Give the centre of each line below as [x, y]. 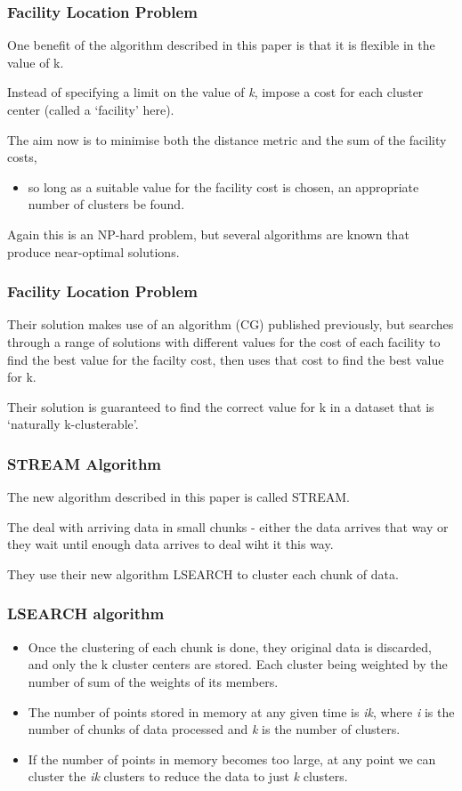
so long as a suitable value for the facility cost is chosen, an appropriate [223, 186]
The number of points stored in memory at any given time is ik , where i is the [241, 711]
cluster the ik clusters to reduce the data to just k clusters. [188, 776]
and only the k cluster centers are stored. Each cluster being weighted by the [238, 664]
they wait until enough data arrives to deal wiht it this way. [170, 544]
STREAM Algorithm [85, 463]
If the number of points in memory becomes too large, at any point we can [232, 759]
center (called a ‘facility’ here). [91, 109]
